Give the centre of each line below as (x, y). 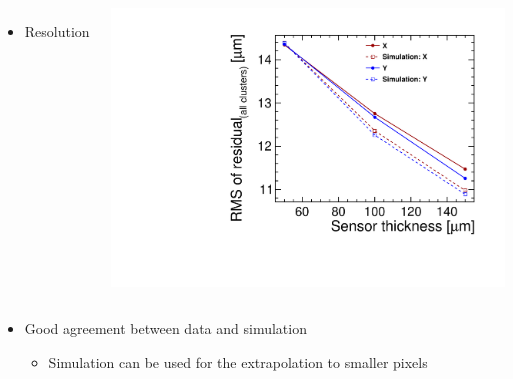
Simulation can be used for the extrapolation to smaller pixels (238, 361)
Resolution (57, 31)
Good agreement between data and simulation (165, 328)
